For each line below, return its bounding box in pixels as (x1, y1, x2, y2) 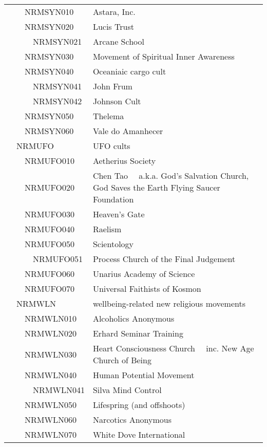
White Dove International (92, 429, 185, 440)
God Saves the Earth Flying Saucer (92, 181, 220, 193)
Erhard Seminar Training (92, 327, 183, 339)
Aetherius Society (92, 155, 156, 166)
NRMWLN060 (25, 414, 77, 425)
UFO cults (92, 140, 130, 152)
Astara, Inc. (92, 6, 136, 17)
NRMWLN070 (25, 429, 77, 440)
